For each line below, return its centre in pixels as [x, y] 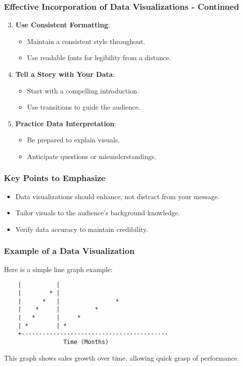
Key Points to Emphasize [55, 178]
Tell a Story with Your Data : [65, 74]
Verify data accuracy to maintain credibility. [82, 229]
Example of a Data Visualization [69, 251]
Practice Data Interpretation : [66, 123]
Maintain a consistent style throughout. [86, 41]
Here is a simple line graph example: [58, 269]
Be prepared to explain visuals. [73, 140]
